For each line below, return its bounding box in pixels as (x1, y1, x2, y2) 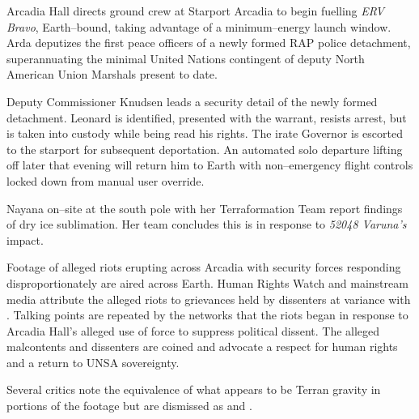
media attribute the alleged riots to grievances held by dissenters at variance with (6, 290, 411, 307)
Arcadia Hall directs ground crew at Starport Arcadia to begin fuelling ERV (6, 2, 384, 19)
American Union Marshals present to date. (6, 66, 218, 83)
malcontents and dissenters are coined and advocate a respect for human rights (6, 338, 398, 355)
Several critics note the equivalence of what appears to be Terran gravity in (6, 381, 381, 398)
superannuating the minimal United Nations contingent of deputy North (6, 49, 365, 66)
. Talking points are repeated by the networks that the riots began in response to (6, 306, 408, 323)
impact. (6, 231, 44, 248)
